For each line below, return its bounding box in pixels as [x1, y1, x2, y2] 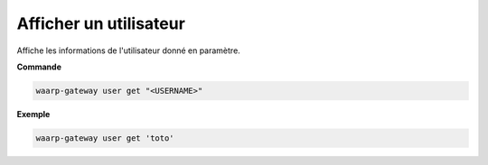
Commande [16, 61, 62, 72]
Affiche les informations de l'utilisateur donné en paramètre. [16, 45, 241, 56]
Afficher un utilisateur [16, 14, 185, 33]
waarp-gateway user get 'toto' [35, 133, 175, 143]
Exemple [16, 108, 51, 119]
